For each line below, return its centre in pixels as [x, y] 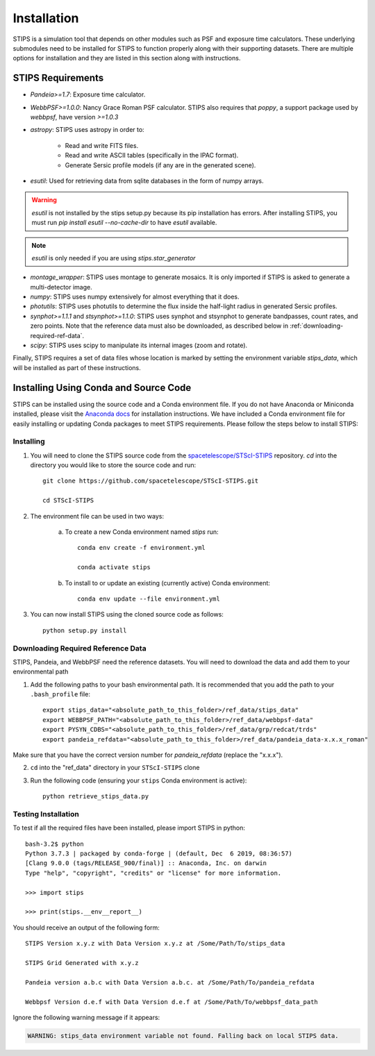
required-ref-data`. [57, 335]
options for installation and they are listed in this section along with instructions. [127, 58]
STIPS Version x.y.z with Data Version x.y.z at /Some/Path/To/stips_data [155, 944]
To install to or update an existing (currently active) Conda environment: [168, 583]
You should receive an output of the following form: [86, 928]
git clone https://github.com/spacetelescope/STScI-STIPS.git [151, 481]
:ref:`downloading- [316, 326]
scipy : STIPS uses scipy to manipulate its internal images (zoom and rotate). [139, 345]
